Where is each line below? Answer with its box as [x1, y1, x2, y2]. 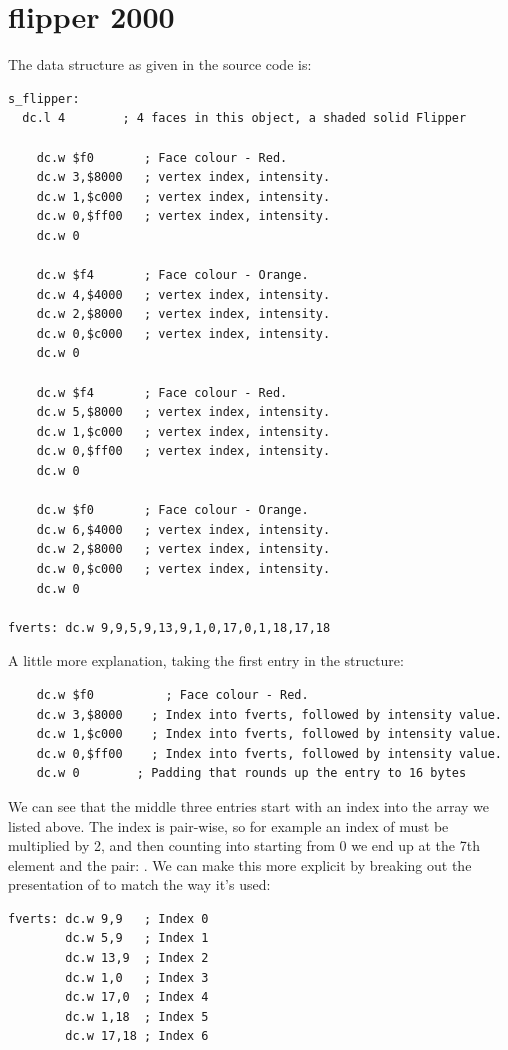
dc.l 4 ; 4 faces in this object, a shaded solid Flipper [22, 111, 467, 126]
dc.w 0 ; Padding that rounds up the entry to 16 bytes [36, 766, 467, 781]
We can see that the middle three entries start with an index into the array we [8, 795, 490, 816]
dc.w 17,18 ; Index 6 [65, 1029, 209, 1044]
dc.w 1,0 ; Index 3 [65, 970, 209, 985]
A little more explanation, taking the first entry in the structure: [8, 650, 404, 671]
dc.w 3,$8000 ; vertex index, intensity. [36, 170, 331, 185]
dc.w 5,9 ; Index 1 [65, 931, 209, 946]
